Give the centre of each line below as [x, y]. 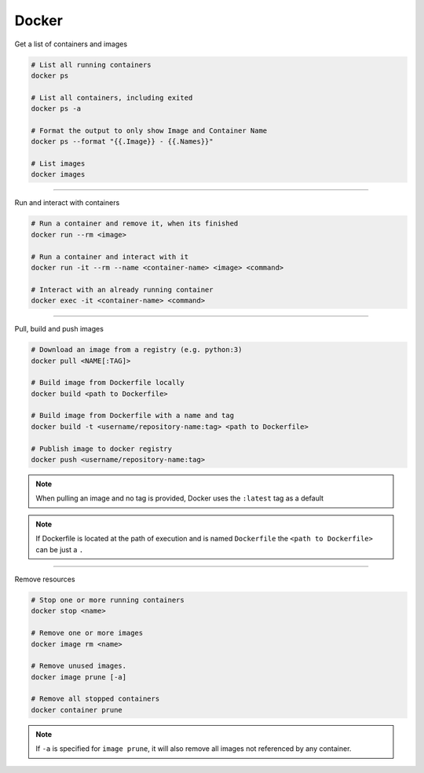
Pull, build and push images [59, 329]
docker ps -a [56, 109]
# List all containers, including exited [112, 97]
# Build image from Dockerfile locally [108, 383]
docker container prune [77, 710]
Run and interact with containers [67, 203]
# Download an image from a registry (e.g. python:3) [137, 350]
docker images [58, 174]
